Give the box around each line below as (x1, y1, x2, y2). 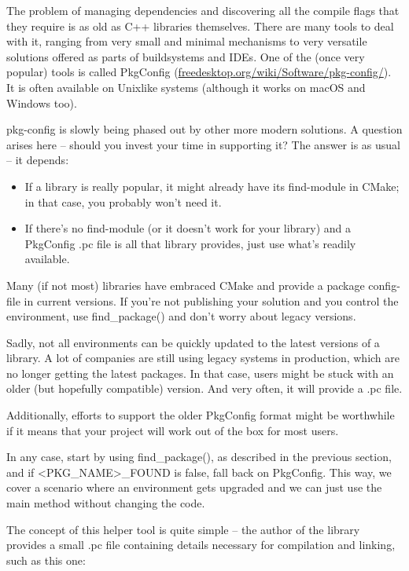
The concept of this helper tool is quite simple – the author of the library (6, 521, 360, 537)
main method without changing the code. (6, 495, 205, 511)
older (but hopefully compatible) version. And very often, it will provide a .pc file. (6, 380, 403, 397)
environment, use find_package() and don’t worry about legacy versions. (6, 308, 356, 324)
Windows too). (6, 94, 77, 111)
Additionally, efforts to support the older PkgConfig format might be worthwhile (6, 407, 395, 423)
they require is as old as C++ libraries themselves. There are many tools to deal (6, 17, 394, 34)
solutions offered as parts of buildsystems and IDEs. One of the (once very (6, 48, 365, 64)
